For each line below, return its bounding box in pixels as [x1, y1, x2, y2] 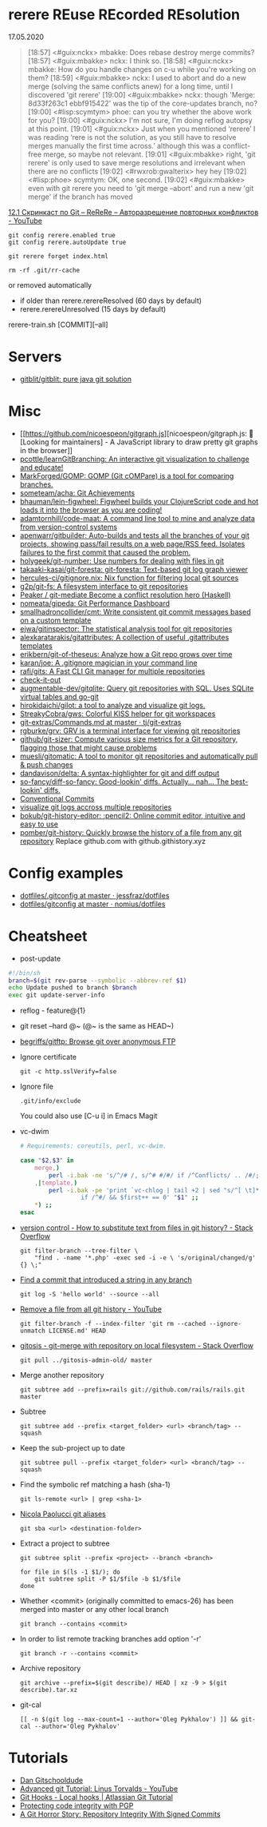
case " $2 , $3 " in [19, 1156, 74, 1164]
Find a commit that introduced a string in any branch [19, 1275, 193, 1284]
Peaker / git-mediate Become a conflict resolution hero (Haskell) [19, 590, 231, 599]
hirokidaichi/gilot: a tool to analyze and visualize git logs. [19, 700, 206, 710]
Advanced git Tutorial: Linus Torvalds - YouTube [19, 1784, 179, 1793]
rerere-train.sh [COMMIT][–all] [8, 320, 109, 329]
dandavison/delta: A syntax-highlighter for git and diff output [19, 768, 220, 778]
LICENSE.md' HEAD [49, 1327, 106, 1335]
